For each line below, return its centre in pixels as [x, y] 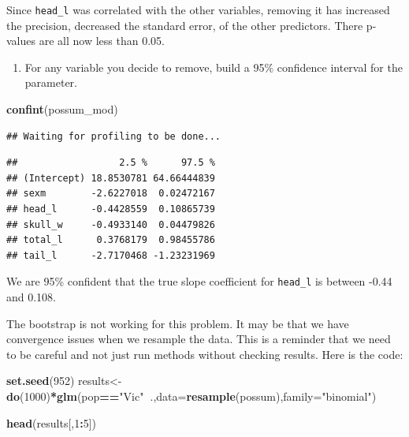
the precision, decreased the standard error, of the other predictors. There [185, 25]
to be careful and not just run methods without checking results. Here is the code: [205, 354]
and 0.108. [32, 297]
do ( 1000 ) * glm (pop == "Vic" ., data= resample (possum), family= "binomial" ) [191, 396]
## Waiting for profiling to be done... [114, 136]
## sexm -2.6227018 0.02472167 [111, 194]
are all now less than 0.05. [102, 41]
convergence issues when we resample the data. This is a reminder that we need [199, 339]
